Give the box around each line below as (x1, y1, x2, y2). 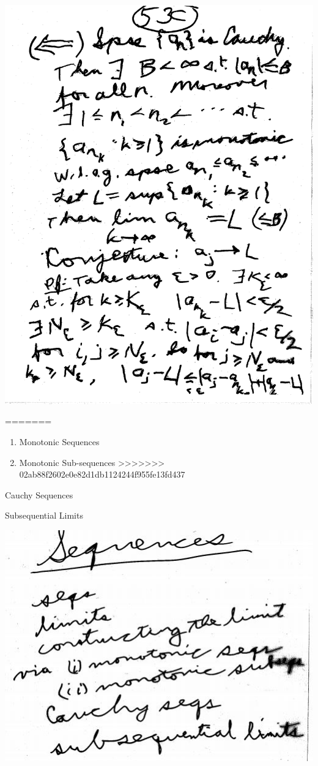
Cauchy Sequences (5, 488, 73, 501)
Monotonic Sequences (19, 435, 100, 448)
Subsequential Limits (5, 509, 83, 522)
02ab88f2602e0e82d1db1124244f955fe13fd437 (19, 468, 185, 481)
